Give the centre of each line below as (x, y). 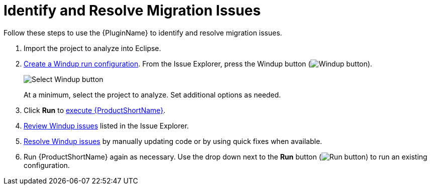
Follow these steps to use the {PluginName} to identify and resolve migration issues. (143, 32)
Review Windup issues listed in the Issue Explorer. (106, 125)
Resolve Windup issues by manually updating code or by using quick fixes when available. (173, 141)
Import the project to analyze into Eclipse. (92, 48)
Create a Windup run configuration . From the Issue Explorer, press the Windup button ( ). (198, 63)
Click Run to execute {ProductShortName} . (95, 110)
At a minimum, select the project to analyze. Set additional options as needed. (152, 94)
